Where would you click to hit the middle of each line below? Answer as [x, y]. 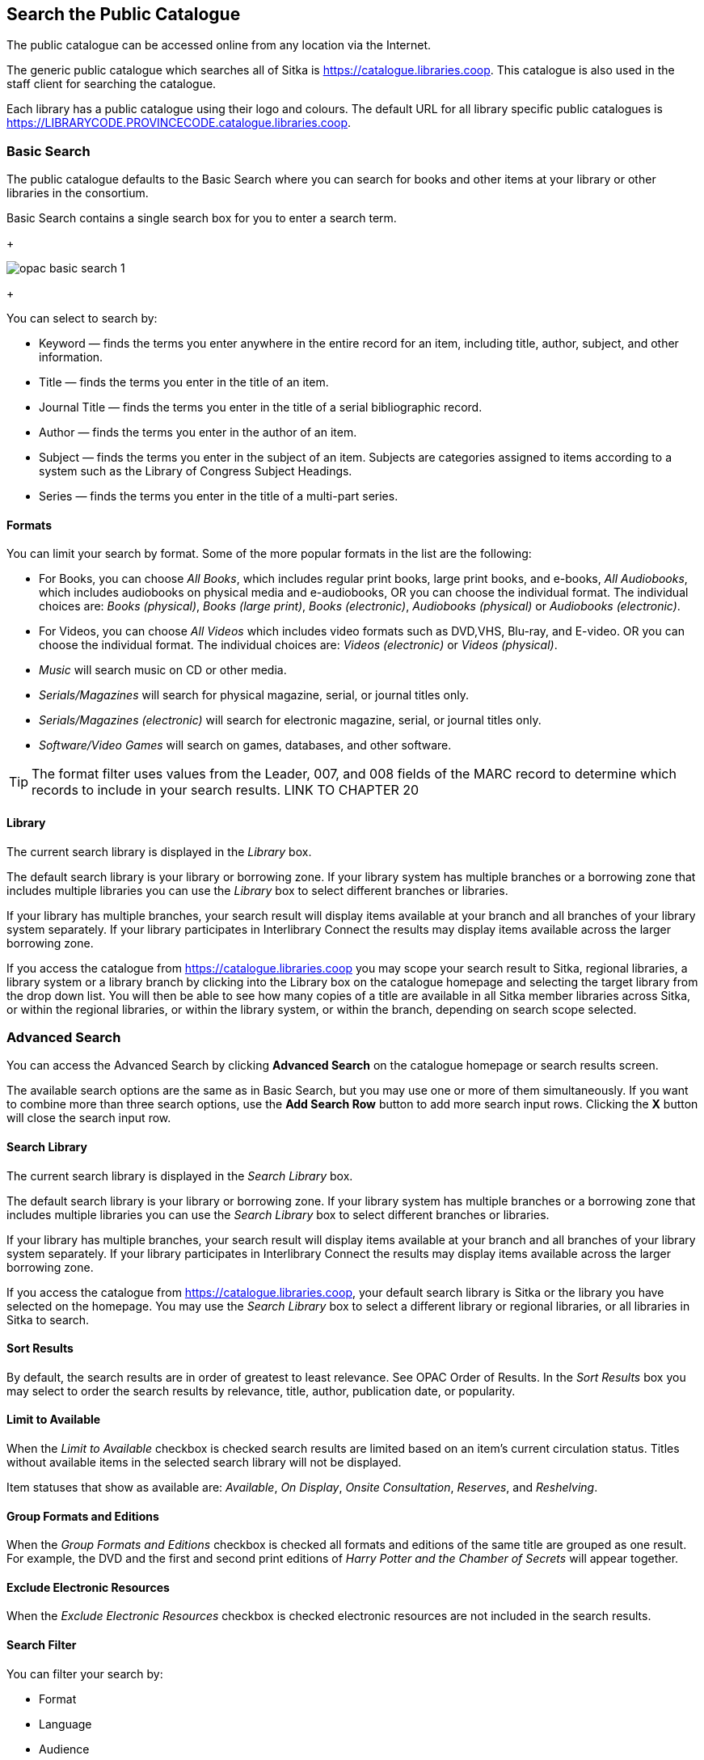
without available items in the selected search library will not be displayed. [204, 1462]
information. [71, 357]
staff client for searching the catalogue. [112, 84]
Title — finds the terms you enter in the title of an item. [184, 382]
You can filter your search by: [85, 1673]
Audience [64, 1749]
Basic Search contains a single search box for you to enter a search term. [202, 218]
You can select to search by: [82, 319]
